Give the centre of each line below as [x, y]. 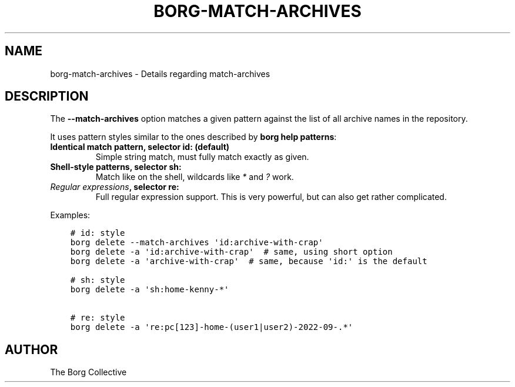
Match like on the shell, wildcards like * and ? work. [195, 177]
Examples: [70, 215]
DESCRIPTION [47, 96]
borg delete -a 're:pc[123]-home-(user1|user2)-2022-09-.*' [212, 327]
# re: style [98, 318]
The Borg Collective [88, 372]
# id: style [98, 233]
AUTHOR [31, 349]
